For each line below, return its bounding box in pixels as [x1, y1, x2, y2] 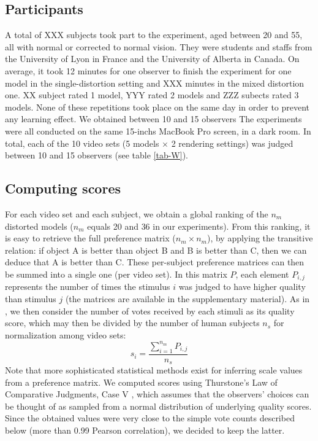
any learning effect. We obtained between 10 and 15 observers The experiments [5, 112, 302, 125]
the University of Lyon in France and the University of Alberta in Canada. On [5, 52, 300, 65]
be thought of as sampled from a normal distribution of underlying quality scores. [5, 399, 312, 412]
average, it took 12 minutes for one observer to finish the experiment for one [5, 64, 292, 77]
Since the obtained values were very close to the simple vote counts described [5, 412, 295, 424]
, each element [235, 267, 289, 280]
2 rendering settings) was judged [171, 136, 293, 149]
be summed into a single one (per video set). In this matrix [5, 267, 227, 280]
